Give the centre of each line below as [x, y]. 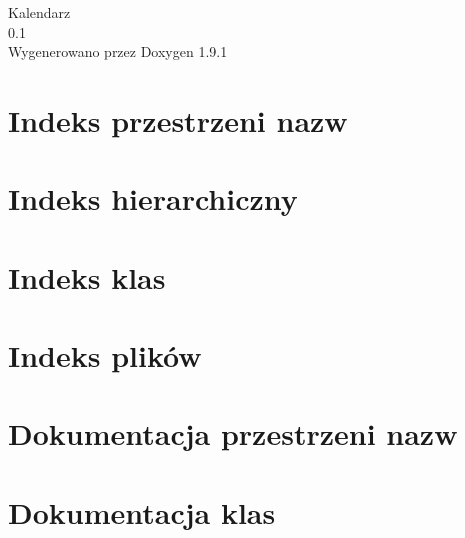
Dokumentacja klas [142, 511]
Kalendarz [39, 12]
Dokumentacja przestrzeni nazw [233, 433]
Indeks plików [105, 355]
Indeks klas [87, 276]
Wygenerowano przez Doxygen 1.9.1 [118, 51]
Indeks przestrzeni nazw [178, 119]
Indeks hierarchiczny [153, 198]
